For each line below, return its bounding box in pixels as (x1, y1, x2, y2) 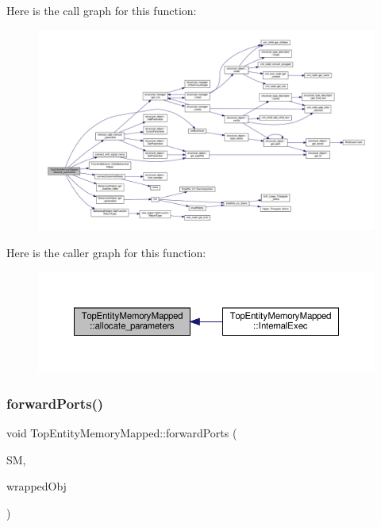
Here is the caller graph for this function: (6, 244, 206, 260)
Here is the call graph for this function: (6, 2, 197, 18)
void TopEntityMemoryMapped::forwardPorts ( (6, 425, 237, 441)
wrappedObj (6, 478, 67, 494)
